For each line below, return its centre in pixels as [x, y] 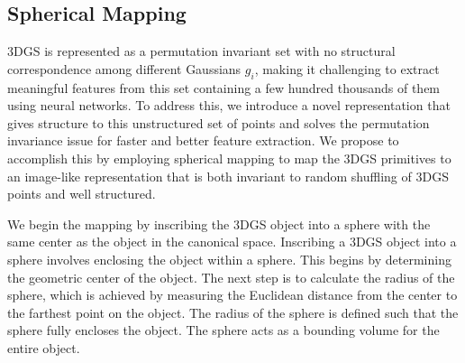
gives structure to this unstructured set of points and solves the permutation [219, 122]
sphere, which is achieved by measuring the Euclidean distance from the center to [232, 295]
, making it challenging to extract [347, 68]
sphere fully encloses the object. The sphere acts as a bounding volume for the [223, 330]
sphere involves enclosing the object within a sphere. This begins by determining [229, 259]
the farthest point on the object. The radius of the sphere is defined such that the [233, 312]
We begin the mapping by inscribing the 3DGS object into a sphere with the [219, 223]
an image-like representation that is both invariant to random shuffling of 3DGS [228, 176]
